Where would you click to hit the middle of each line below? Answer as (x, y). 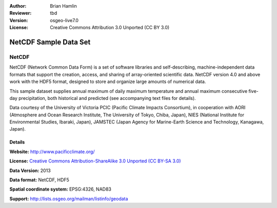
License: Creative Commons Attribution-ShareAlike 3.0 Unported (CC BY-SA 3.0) (95, 161)
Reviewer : (21, 13)
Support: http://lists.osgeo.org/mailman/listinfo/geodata (69, 199)
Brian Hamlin (63, 6)
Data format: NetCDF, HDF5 (39, 180)
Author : (18, 6)
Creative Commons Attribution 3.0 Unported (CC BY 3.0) (110, 28)
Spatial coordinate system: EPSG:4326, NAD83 (60, 189)
